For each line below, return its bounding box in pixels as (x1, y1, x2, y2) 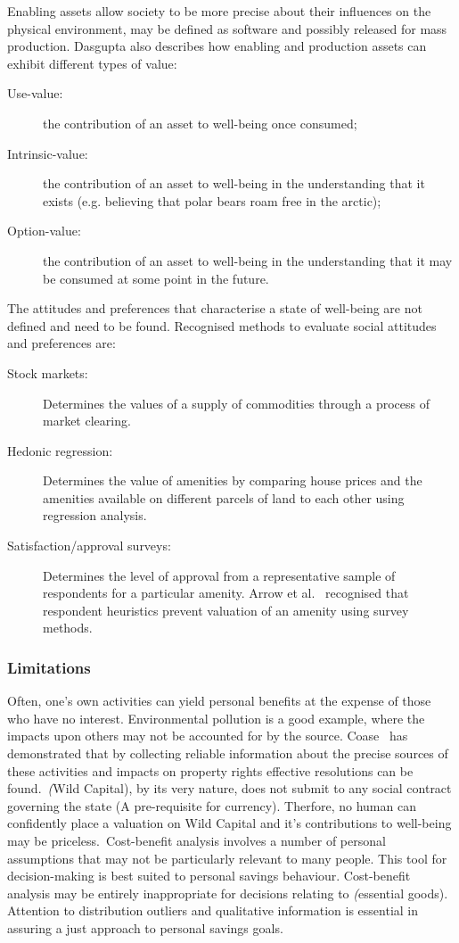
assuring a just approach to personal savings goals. (7, 918, 283, 937)
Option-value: (7, 221, 81, 240)
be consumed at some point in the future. (43, 269, 269, 287)
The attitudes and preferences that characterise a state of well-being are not (7, 299, 422, 318)
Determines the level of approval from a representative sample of (43, 566, 396, 584)
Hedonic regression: (7, 441, 113, 459)
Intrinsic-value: (7, 144, 88, 162)
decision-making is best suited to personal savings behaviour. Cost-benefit (7, 866, 411, 885)
